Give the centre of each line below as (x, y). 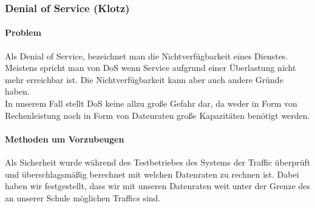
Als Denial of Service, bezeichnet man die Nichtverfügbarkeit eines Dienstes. (147, 55)
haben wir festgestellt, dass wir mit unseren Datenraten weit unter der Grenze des (158, 186)
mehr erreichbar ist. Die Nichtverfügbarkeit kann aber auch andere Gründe (144, 79)
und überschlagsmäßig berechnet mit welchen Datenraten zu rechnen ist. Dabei (152, 174)
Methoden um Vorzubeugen (65, 139)
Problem (23, 32)
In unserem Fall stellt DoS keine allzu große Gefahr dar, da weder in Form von (151, 103)
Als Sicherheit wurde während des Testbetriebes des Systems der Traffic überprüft (158, 162)
